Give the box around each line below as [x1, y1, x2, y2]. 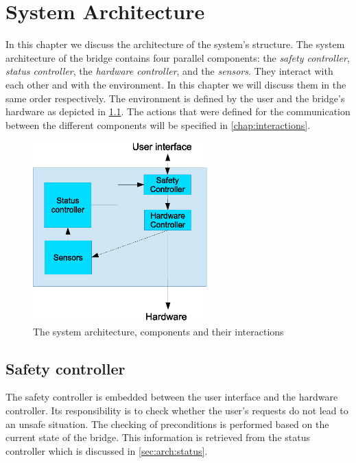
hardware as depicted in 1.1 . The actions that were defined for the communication [5, 104, 351, 119]
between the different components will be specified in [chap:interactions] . [5, 117, 311, 132]
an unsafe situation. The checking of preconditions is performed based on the [5, 416, 329, 431]
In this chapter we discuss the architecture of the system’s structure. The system [5, 37, 345, 51]
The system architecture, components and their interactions [33, 324, 284, 338]
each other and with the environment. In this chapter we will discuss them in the [5, 77, 346, 91]
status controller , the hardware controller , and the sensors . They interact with [5, 64, 333, 78]
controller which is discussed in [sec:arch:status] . [5, 443, 208, 458]
